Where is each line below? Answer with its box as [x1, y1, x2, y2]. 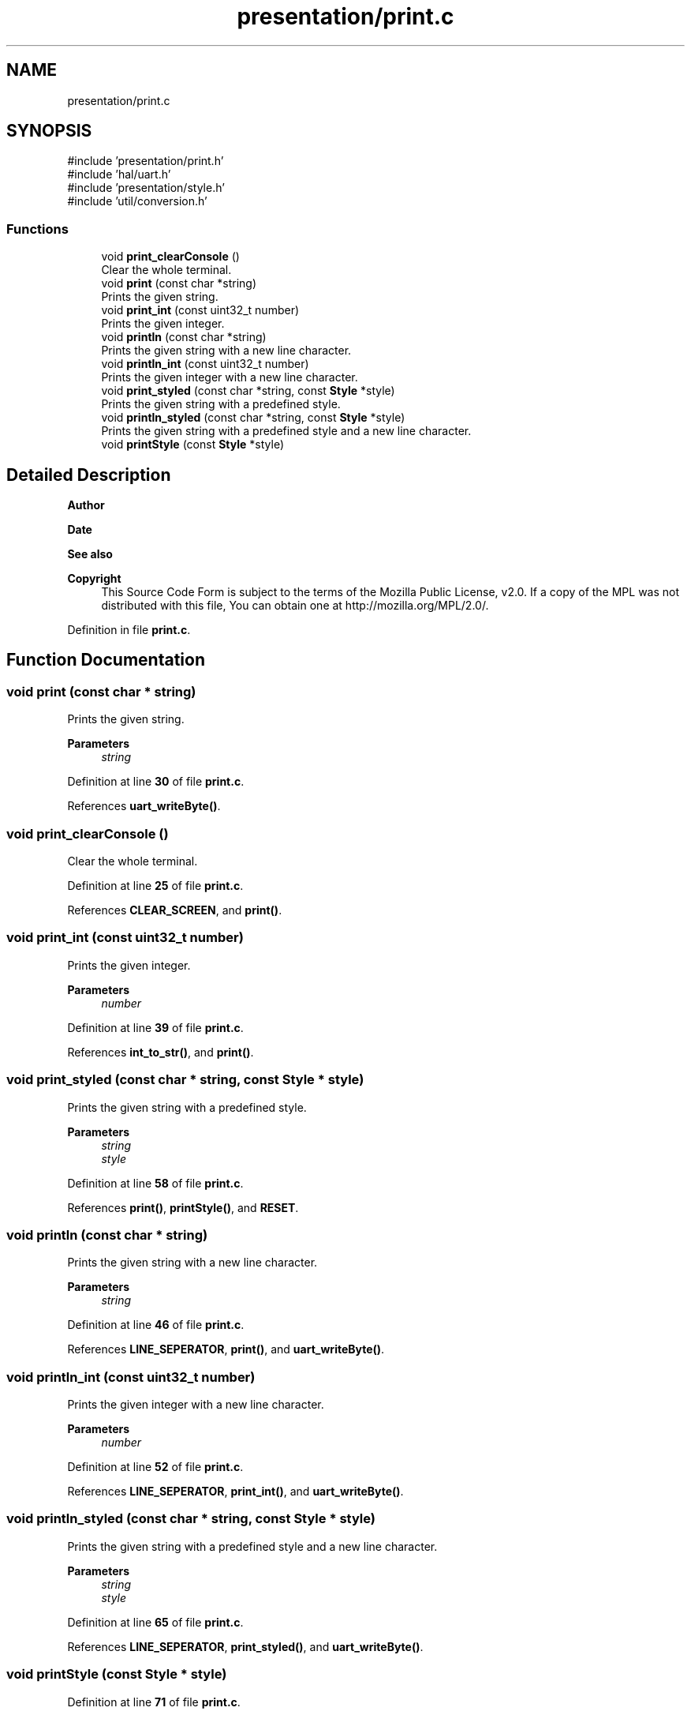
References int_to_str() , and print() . [67, 1045, 254, 1059]
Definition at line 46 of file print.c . [67, 1318, 245, 1332]
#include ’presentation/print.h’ [67, 154, 224, 168]
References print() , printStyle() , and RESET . [67, 1200, 299, 1214]
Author [67, 498, 105, 512]
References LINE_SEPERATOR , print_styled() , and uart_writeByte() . [67, 1639, 424, 1653]
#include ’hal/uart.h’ [67, 167, 171, 182]
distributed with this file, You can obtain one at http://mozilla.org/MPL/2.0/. [101, 599, 489, 613]
